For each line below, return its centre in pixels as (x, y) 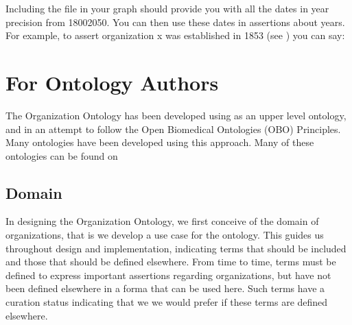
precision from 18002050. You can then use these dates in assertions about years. (175, 22)
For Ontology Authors (112, 82)
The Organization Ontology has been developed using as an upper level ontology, (176, 115)
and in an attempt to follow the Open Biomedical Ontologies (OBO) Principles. (173, 129)
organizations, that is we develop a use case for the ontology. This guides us (165, 235)
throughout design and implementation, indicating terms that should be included (176, 248)
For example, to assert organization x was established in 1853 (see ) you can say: (175, 35)
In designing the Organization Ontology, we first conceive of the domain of (162, 221)
